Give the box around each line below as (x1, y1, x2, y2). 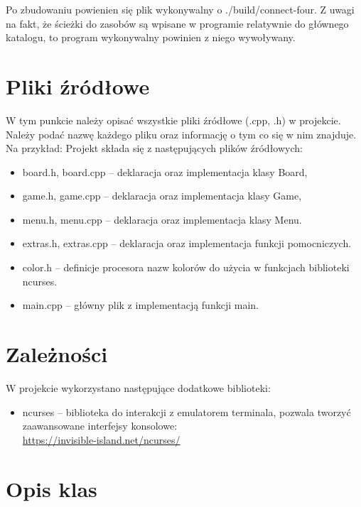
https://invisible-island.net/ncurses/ (22, 432, 180, 447)
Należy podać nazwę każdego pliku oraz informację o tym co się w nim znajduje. (6, 126, 357, 141)
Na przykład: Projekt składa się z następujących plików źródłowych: (6, 141, 303, 156)
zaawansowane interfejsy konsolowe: (22, 418, 178, 433)
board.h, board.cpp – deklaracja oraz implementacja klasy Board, (22, 164, 308, 179)
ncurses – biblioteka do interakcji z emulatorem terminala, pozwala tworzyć (22, 404, 351, 419)
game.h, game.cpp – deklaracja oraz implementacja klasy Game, (22, 188, 302, 203)
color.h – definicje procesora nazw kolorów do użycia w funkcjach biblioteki (22, 260, 350, 275)
